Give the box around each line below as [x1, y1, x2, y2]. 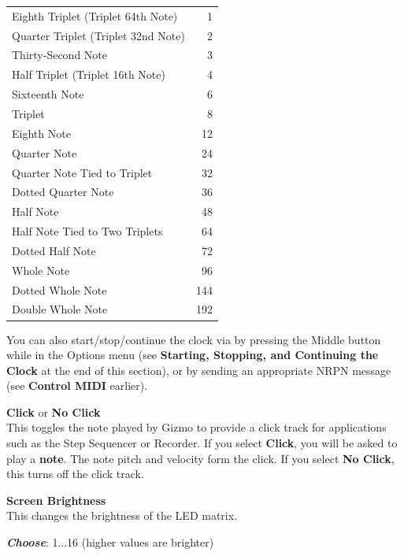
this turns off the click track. [6, 465, 144, 482]
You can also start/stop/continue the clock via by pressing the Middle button [6, 331, 381, 347]
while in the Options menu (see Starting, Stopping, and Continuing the [6, 347, 379, 363]
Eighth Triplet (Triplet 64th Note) [12, 7, 178, 24]
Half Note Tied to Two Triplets [12, 223, 163, 239]
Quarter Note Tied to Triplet [12, 164, 153, 180]
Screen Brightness [6, 491, 106, 508]
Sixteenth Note [12, 86, 84, 102]
